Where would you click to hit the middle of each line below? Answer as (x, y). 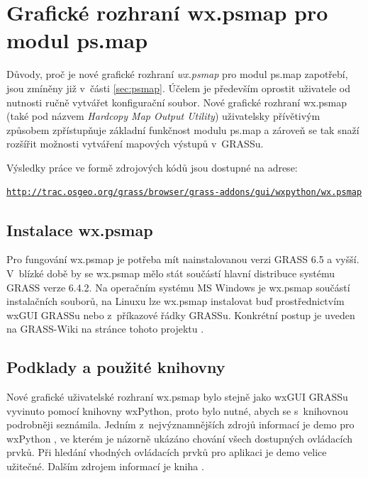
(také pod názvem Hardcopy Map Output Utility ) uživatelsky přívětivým (163, 116)
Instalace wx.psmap (80, 229)
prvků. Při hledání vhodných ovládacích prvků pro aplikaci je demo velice (167, 452)
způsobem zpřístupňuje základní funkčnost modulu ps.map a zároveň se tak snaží (183, 129)
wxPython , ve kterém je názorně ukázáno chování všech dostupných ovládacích (180, 438)
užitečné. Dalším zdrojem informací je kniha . (105, 466)
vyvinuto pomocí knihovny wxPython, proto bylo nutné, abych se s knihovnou (177, 410)
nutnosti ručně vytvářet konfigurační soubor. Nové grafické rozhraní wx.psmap (177, 102)
